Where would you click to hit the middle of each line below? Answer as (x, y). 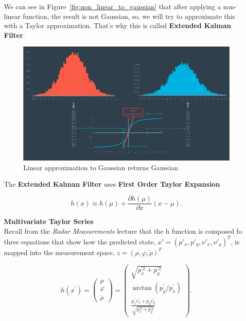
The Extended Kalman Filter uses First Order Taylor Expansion (112, 184)
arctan (142, 288)
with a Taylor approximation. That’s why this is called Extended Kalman (118, 25)
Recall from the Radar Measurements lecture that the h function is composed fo (123, 231)
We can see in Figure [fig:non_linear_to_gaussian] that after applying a (113, 6)
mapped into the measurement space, (59, 252)
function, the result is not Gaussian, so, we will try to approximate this (129, 16)
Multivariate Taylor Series (49, 221)
